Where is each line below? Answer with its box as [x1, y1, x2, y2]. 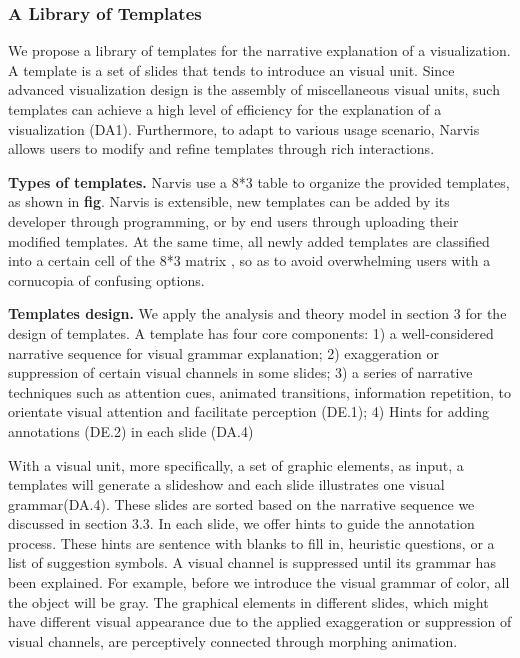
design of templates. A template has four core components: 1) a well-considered [8, 322, 494, 343]
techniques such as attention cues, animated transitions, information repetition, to [8, 381, 512, 402]
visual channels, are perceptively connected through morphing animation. [8, 630, 458, 651]
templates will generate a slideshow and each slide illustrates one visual [8, 474, 445, 495]
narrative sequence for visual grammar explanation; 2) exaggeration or [8, 342, 439, 363]
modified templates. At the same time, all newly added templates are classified [8, 230, 490, 251]
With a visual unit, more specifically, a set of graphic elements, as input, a [8, 454, 464, 475]
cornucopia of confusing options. [8, 269, 205, 290]
